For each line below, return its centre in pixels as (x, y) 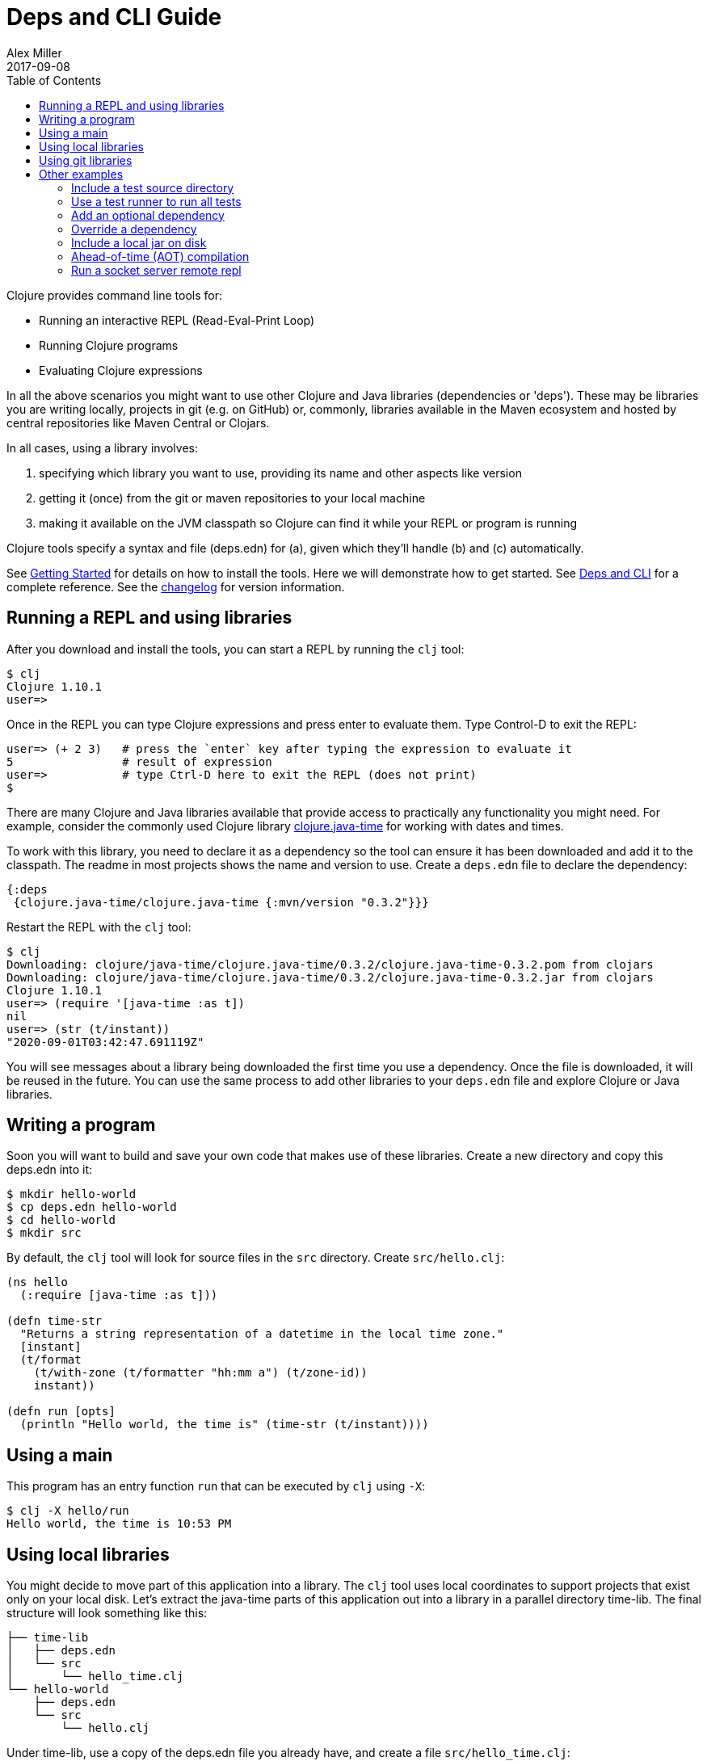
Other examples (81, 174)
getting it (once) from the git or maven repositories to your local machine (232, 498)
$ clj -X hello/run (68, 1511)
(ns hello (37, 1282)
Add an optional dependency (148, 215)
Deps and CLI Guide (114, 17)
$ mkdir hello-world (72, 1194)
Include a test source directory (153, 187)
